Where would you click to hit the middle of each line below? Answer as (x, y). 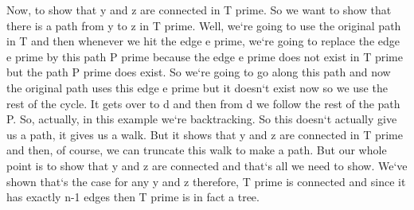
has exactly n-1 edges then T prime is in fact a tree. (133, 197)
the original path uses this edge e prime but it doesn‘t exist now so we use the (197, 87)
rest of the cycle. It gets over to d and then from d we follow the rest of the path (203, 103)
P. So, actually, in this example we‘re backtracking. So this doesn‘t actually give (202, 119)
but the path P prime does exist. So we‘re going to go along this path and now (199, 72)
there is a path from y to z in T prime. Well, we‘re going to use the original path (204, 25)
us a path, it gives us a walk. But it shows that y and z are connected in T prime (205, 134)
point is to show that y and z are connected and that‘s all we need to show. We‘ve (207, 165)
